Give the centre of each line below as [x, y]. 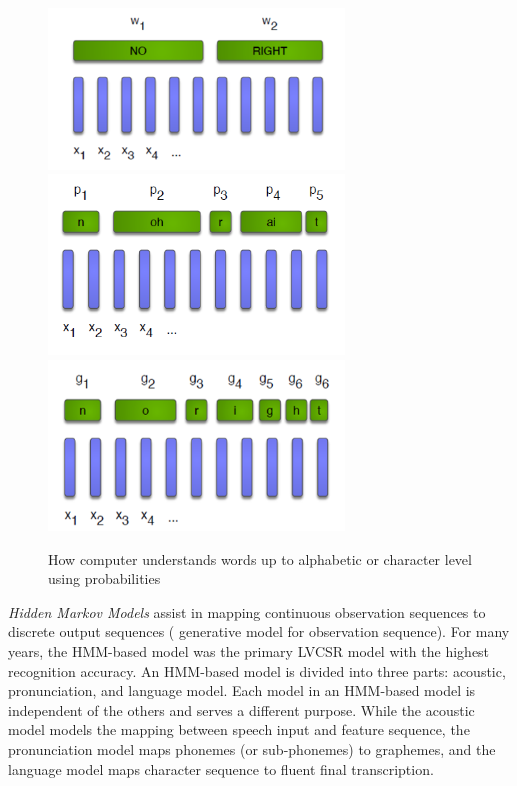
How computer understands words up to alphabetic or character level [260, 558]
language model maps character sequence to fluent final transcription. [221, 768]
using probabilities [104, 578]
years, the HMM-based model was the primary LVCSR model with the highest [249, 650]
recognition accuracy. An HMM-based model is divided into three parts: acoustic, [257, 670]
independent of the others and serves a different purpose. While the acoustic [241, 709]
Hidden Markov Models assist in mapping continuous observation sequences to [247, 611]
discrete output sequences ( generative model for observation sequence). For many [259, 631]
